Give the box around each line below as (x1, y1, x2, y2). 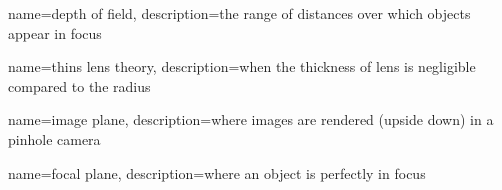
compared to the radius (8, 75, 151, 96)
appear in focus (8, 22, 102, 43)
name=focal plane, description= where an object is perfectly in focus (8, 162, 426, 183)
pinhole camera (8, 128, 101, 149)
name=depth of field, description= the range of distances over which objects (8, 3, 471, 23)
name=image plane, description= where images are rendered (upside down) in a (8, 109, 494, 130)
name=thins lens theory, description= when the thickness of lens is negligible (8, 56, 476, 77)
